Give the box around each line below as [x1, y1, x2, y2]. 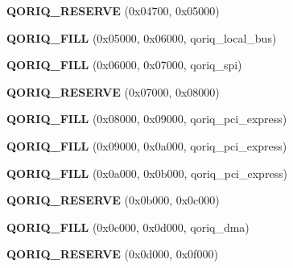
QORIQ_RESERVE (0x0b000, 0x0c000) [6, 192, 220, 208]
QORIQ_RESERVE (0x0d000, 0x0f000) [6, 245, 218, 262]
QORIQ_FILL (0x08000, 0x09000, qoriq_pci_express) [6, 110, 287, 127]
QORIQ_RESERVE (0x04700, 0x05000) [6, 2, 220, 19]
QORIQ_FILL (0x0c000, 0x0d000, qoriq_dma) [6, 218, 250, 235]
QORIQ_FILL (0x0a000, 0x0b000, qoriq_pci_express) [6, 164, 288, 181]
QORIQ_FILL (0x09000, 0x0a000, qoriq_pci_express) [6, 137, 287, 154]
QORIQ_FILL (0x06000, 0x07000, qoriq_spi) [6, 56, 242, 73]
